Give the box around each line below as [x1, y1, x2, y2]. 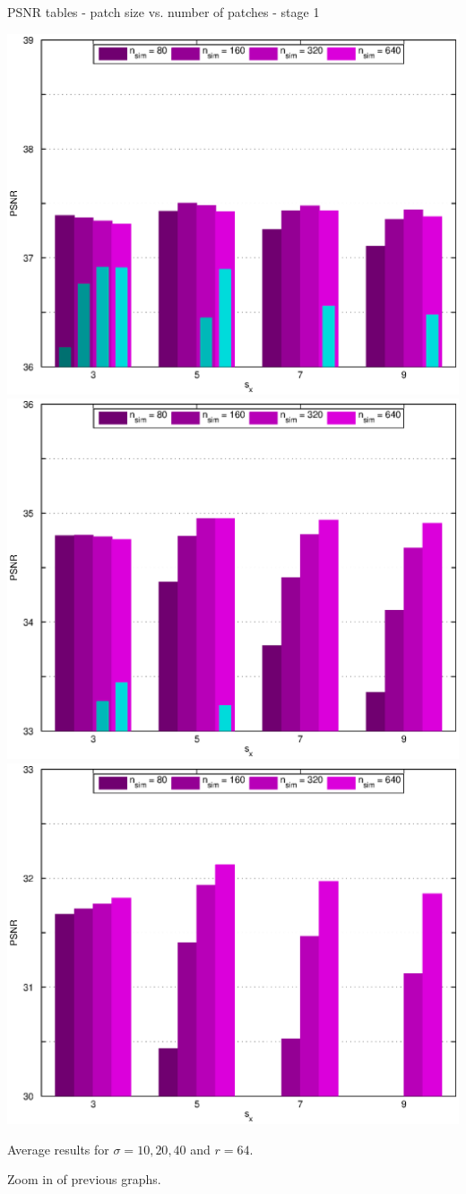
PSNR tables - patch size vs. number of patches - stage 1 [7, 3, 320, 21]
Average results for [7, 1139, 109, 1158]
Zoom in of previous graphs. [7, 1170, 161, 1189]
